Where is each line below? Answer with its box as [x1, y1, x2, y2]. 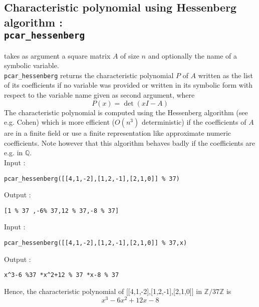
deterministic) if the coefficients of [141, 117, 246, 127]
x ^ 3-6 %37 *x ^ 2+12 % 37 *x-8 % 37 [4, 271, 119, 279]
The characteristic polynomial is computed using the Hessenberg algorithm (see [4, 107, 248, 117]
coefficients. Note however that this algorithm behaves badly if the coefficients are [4, 137, 255, 148]
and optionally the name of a [148, 50, 237, 61]
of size [120, 50, 139, 61]
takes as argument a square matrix [4, 50, 111, 61]
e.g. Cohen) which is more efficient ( [4, 117, 115, 127]
